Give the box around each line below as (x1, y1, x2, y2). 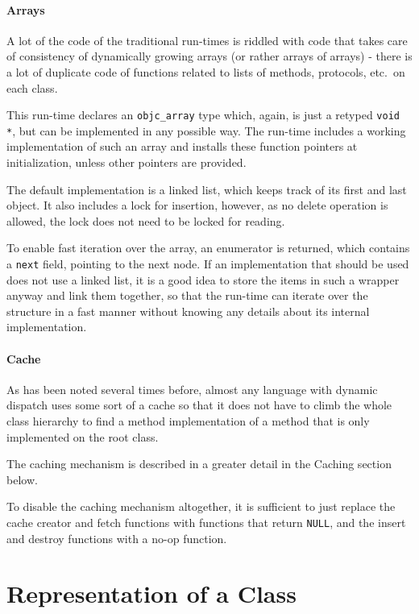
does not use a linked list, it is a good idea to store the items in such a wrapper (6, 271, 400, 288)
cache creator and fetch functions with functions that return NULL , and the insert (6, 514, 406, 531)
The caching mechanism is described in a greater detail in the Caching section (6, 455, 392, 472)
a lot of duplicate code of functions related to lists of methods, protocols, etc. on (6, 63, 405, 80)
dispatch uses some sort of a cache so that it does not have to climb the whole (6, 396, 392, 413)
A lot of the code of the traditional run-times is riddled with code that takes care (6, 31, 408, 48)
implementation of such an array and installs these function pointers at (6, 138, 358, 155)
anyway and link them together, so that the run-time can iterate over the (6, 287, 368, 304)
